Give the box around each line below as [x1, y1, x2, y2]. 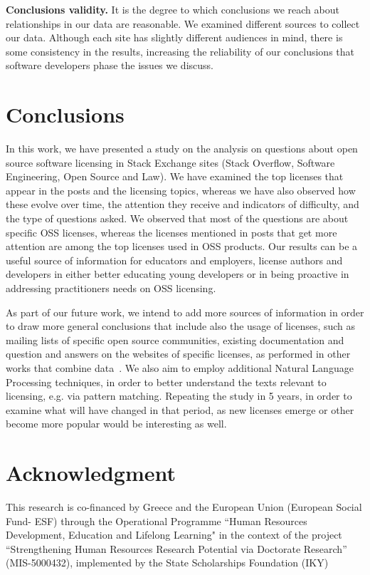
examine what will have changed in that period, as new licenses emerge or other [6, 402, 354, 417]
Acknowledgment [6, 458, 176, 487]
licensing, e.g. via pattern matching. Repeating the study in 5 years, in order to [6, 388, 352, 403]
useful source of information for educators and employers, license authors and [6, 252, 343, 267]
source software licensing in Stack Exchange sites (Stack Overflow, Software [6, 155, 335, 170]
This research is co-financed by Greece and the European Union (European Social [6, 499, 362, 514]
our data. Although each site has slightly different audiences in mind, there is [6, 30, 343, 45]
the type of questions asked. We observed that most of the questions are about [6, 211, 349, 226]
